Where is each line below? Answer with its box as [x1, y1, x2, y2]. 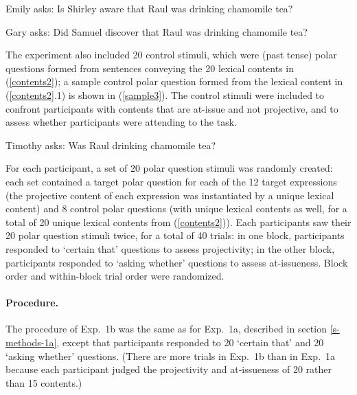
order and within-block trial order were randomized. [5, 269, 224, 283]
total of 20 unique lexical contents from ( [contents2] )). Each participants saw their [5, 214, 352, 229]
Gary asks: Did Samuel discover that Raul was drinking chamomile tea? [5, 24, 308, 38]
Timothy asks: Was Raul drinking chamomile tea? [5, 137, 216, 152]
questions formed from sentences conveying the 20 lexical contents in [5, 60, 295, 75]
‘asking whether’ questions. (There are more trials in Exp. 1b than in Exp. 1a [5, 348, 336, 363]
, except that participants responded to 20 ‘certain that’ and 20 [56, 335, 324, 350]
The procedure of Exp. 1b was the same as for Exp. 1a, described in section [5, 321, 327, 336]
